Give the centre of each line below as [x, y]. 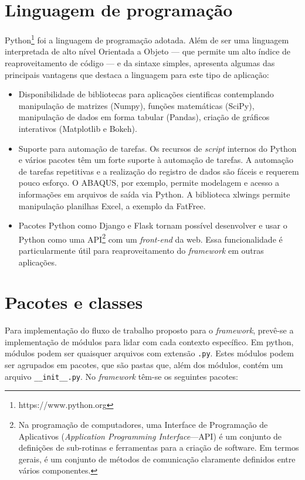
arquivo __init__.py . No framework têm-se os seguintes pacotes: [121, 376]
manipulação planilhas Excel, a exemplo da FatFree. [112, 205]
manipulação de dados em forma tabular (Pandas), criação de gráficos [144, 117]
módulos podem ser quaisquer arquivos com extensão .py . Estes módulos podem [149, 353]
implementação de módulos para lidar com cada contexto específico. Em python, [149, 341]
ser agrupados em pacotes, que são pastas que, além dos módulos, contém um [144, 365]
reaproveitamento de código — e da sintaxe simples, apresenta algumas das [140, 62]
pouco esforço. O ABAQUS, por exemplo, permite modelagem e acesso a [149, 183]
